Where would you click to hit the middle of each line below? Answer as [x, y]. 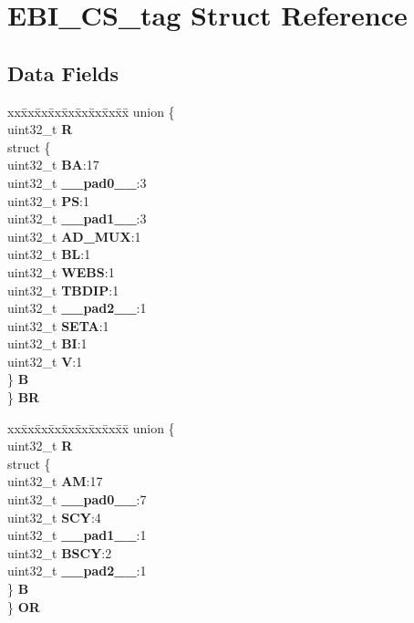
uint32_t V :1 [45, 361]
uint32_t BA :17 [53, 165]
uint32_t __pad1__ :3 [77, 218]
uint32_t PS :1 [48, 200]
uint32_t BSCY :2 [60, 552]
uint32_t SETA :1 [58, 325]
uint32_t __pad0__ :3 [77, 182]
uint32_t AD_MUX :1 [74, 236]
